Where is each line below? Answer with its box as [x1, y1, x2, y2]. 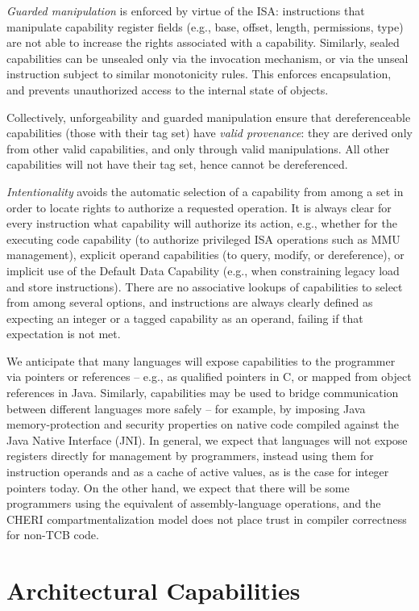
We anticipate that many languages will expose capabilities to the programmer [6, 352, 396, 369]
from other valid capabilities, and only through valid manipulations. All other [6, 140, 390, 157]
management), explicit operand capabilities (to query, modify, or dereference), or [6, 246, 404, 263]
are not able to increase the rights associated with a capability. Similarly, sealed [6, 34, 400, 51]
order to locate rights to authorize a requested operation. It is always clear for [6, 199, 392, 216]
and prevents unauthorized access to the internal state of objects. [6, 81, 329, 98]
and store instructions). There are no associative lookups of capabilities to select [6, 278, 403, 295]
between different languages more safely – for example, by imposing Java [6, 400, 366, 416]
